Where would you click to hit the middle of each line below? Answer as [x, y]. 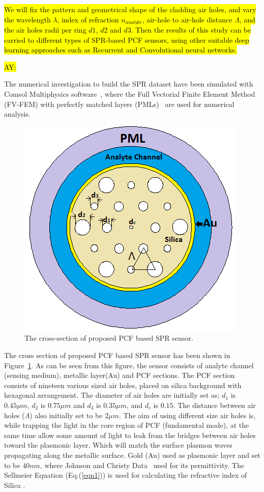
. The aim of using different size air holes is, [187, 415]
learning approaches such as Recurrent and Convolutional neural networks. [121, 50]
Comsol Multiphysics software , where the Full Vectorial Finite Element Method [130, 94]
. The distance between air [214, 405]
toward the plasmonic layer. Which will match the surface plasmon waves [118, 445]
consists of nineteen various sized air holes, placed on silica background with [123, 385]
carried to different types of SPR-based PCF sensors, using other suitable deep [127, 39]
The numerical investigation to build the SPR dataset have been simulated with [129, 84]
